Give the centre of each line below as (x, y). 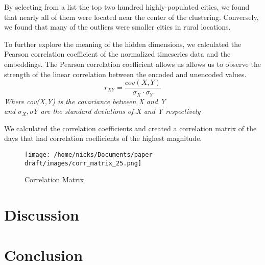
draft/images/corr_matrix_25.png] (83, 163)
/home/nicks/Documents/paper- (105, 155)
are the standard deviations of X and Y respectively (121, 111)
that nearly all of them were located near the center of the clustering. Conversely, (131, 17)
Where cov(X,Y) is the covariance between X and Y (85, 101)
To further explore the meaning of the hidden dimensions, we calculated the (123, 44)
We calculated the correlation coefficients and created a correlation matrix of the (130, 128)
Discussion (42, 215)
